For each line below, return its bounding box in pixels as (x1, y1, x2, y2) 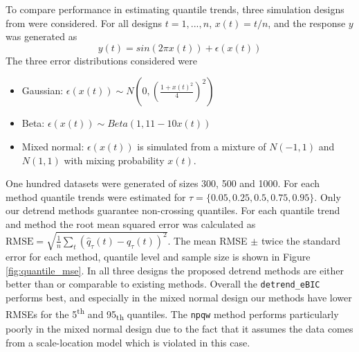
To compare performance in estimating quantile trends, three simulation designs (6, 2, 344, 16)
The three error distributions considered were (6, 53, 198, 67)
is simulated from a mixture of (137, 139, 266, 153)
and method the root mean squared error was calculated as (6, 216, 256, 231)
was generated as (6, 29, 77, 44)
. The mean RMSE (167, 233, 248, 247)
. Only (314, 189, 341, 204)
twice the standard (261, 233, 340, 247)
